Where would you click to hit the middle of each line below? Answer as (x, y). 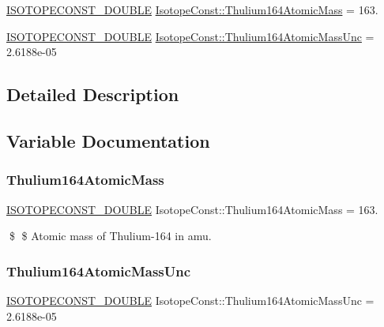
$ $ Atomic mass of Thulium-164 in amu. (110, 236)
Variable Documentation (108, 140)
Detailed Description (93, 94)
